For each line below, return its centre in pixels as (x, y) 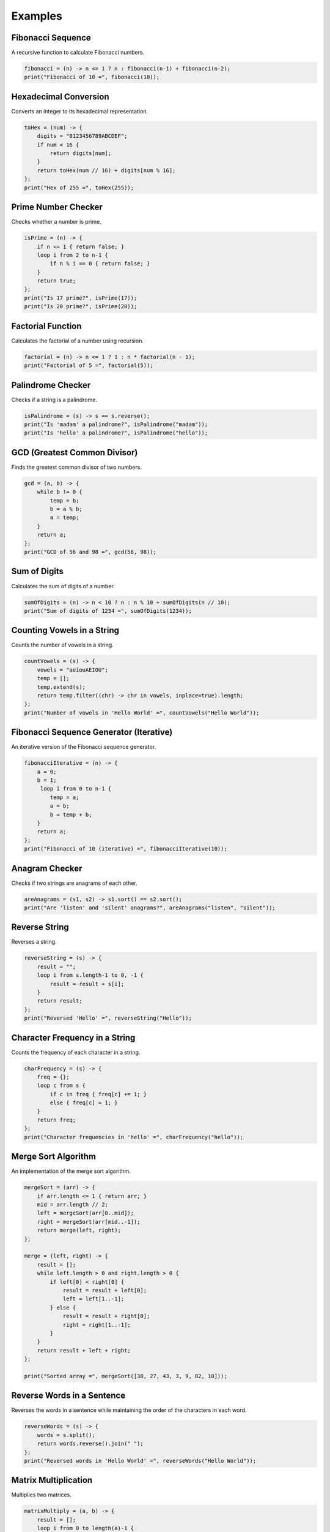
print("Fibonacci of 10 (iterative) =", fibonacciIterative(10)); (126, 849)
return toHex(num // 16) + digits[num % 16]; (106, 170)
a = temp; (64, 518)
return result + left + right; (84, 1350)
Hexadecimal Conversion (60, 97)
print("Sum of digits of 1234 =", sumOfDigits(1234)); (108, 611)
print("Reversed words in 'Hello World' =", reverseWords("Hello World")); (140, 1461)
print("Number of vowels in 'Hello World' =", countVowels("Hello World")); (142, 713)
